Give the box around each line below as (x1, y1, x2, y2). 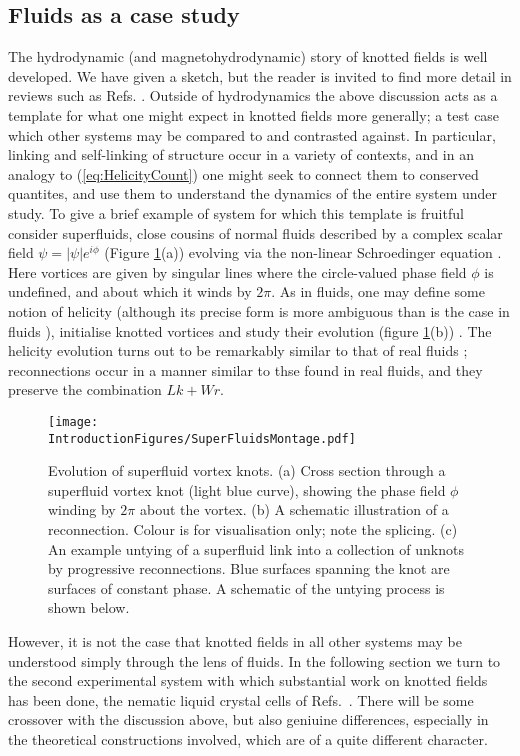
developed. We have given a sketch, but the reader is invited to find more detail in (8, 65, 512, 86)
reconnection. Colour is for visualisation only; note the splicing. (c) (48, 518, 458, 539)
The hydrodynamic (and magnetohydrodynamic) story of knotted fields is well (8, 46, 488, 67)
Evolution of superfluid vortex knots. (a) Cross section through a (48, 460, 446, 481)
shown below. (48, 597, 130, 618)
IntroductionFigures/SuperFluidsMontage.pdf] (48, 431, 356, 446)
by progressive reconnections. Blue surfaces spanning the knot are (48, 558, 450, 579)
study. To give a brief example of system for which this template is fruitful (8, 202, 464, 223)
